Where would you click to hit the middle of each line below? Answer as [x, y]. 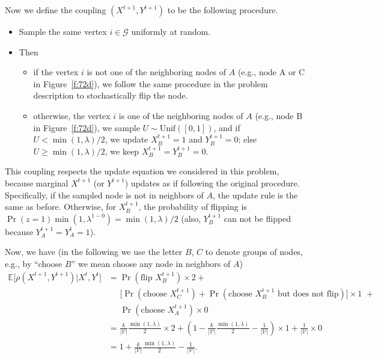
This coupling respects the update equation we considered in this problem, [142, 171]
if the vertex [56, 72]
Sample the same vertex [63, 31]
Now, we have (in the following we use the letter [94, 252]
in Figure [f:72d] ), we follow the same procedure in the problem [151, 83]
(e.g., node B [279, 115]
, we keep [122, 151]
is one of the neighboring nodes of [181, 115]
